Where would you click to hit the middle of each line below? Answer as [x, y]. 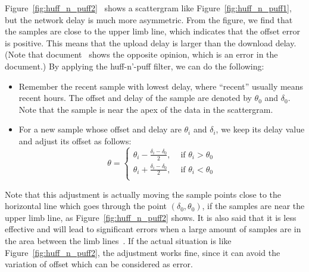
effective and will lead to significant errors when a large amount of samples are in [153, 229]
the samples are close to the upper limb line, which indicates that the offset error [152, 31]
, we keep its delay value [260, 129]
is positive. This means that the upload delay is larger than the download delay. [151, 42]
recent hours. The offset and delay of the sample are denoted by [135, 98]
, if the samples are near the [253, 206]
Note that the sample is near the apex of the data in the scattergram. [146, 109]
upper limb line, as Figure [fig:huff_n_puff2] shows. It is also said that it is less [151, 217]
